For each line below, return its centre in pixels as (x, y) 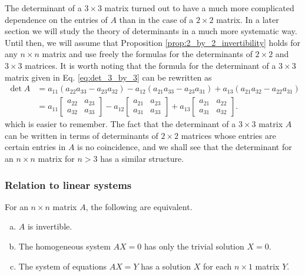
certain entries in (35, 147)
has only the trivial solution (194, 246)
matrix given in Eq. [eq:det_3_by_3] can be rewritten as (108, 77)
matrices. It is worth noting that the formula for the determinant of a (150, 65)
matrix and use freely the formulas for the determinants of (147, 54)
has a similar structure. (142, 158)
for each (218, 266)
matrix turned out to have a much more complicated (199, 8)
